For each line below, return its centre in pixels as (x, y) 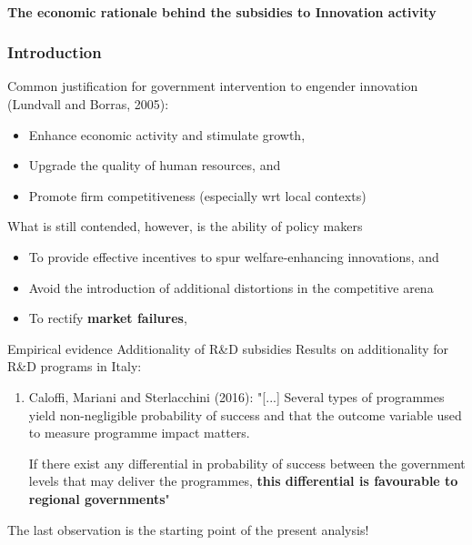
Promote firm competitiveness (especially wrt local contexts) (197, 195)
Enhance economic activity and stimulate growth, (167, 134)
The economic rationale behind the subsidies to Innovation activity (222, 11)
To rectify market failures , (108, 318)
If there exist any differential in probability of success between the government (247, 463)
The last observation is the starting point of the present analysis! (188, 529)
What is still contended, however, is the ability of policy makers (185, 226)
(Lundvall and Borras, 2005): (88, 104)
